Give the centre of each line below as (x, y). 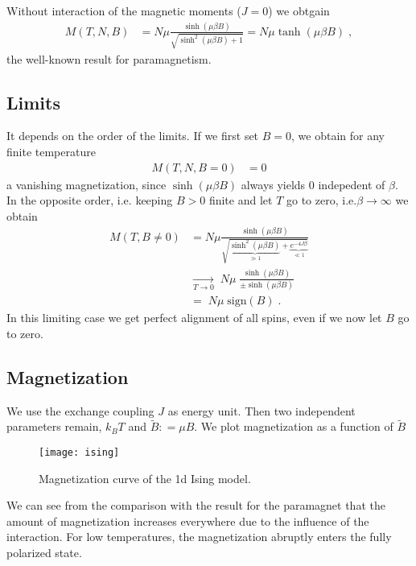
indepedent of (352, 184)
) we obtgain (299, 10)
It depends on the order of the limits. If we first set (133, 136)
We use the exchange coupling (80, 410)
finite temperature (51, 152)
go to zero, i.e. (321, 200)
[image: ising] (79, 452)
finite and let (241, 200)
